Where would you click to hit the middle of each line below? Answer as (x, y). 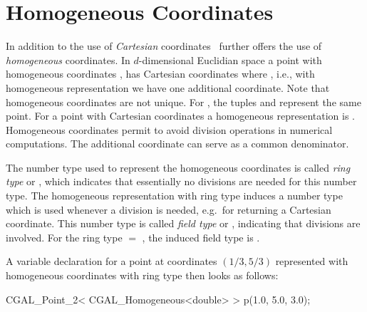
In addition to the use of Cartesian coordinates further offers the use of (164, 46)
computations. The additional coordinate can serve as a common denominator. (177, 144)
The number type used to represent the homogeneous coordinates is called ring (178, 167)
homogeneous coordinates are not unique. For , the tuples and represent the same (183, 102)
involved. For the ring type (64, 237)
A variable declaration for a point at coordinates (112, 261)
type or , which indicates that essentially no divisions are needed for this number (181, 181)
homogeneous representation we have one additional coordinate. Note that (168, 87)
